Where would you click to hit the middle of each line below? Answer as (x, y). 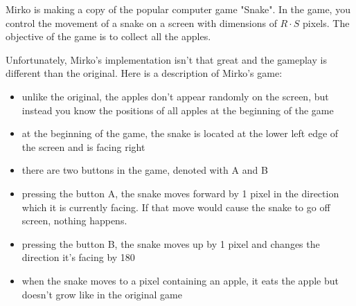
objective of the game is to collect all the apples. (108, 36)
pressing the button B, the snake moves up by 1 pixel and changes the (171, 243)
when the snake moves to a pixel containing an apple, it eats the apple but (180, 280)
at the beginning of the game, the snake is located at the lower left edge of (180, 133)
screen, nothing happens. (74, 220)
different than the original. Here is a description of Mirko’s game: (144, 73)
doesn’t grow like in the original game (102, 294)
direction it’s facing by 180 (78, 257)
